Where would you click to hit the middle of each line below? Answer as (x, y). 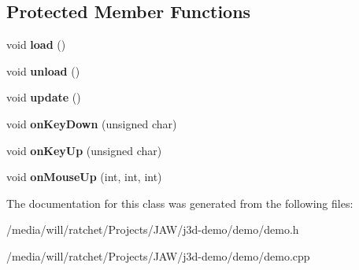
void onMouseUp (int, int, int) (84, 177)
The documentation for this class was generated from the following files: (180, 203)
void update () (44, 97)
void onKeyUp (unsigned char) (84, 150)
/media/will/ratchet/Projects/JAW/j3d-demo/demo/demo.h (153, 229)
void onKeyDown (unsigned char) (92, 123)
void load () (36, 44)
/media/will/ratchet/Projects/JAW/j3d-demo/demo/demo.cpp (158, 255)
